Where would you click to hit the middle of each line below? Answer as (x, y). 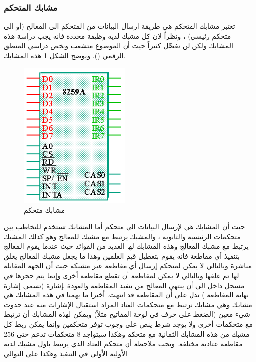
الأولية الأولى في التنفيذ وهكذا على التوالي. (66, 353)
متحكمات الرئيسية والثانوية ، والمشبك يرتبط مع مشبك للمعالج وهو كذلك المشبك (123, 236)
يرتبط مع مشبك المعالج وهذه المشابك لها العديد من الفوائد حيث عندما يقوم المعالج (126, 246)
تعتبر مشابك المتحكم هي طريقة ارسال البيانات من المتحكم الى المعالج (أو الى (120, 26)
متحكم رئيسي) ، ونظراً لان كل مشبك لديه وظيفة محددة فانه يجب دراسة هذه (118, 36)
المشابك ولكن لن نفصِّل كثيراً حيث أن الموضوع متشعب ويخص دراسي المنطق (119, 45)
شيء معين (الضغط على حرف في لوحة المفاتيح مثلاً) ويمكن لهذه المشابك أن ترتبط (127, 314)
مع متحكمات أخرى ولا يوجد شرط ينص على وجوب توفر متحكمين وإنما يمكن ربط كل (128, 324)
